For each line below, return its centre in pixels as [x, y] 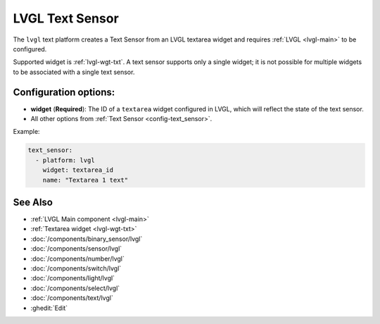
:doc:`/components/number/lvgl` [77, 258]
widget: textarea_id [78, 170]
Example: [26, 132]
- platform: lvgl [65, 160]
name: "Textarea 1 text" [85, 180]
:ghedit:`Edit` [49, 308]
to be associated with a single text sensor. [74, 72]
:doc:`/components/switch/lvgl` [76, 268]
